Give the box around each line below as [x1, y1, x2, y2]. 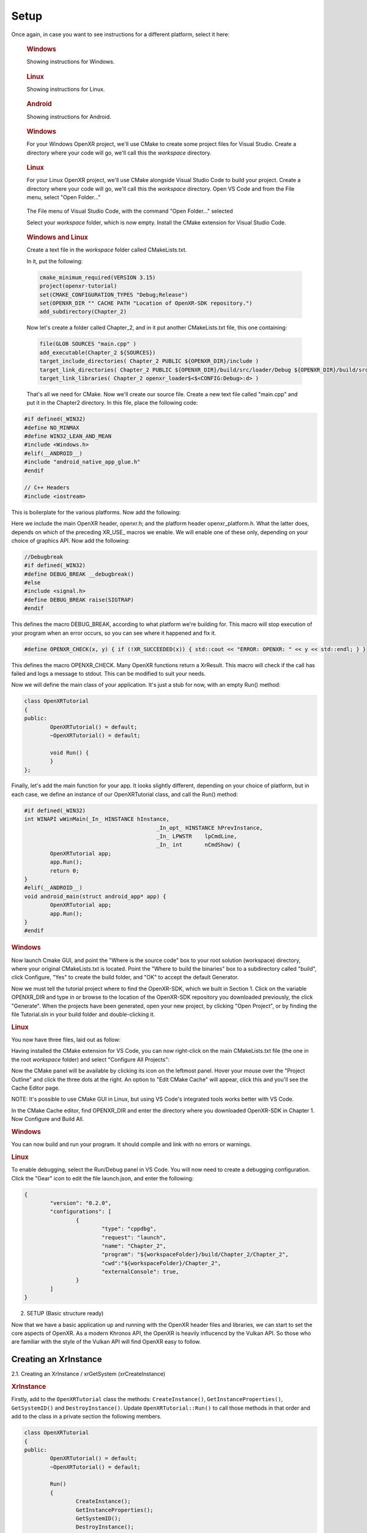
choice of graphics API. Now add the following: [11, 537, 130, 544]
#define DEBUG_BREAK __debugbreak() [24, 570, 135, 578]
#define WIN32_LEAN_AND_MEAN [24, 433, 112, 440]
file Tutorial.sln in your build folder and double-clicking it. [11, 1011, 155, 1018]
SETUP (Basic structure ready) [26, 1310, 104, 1317]
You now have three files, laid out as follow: [11, 1036, 121, 1043]
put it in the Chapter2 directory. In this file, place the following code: [26, 399, 198, 407]
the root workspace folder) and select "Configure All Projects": [11, 1055, 170, 1063]
